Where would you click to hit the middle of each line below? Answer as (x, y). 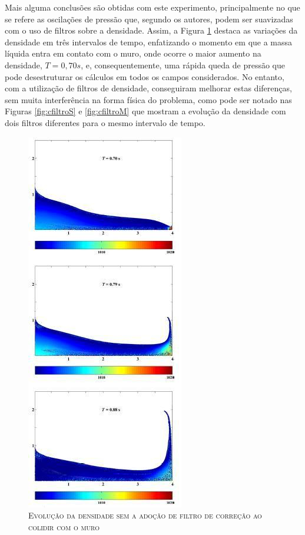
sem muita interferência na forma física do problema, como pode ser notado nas (148, 99)
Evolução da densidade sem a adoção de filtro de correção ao (145, 515)
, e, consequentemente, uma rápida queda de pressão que (183, 65)
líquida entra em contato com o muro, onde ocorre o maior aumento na (133, 53)
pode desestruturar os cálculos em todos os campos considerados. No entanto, (145, 76)
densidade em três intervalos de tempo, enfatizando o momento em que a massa (149, 42)
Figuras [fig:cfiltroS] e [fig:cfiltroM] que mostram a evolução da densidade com (145, 111)
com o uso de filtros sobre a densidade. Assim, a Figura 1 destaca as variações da (151, 30)
